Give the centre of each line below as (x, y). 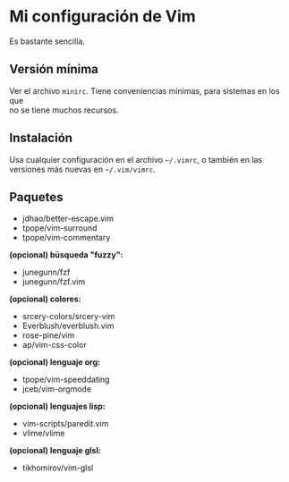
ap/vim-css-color (54, 345)
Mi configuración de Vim (103, 17)
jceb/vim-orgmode (57, 389)
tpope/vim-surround (59, 228)
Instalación (41, 138)
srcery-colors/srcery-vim (68, 317)
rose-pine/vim (48, 335)
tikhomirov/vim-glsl (58, 468)
